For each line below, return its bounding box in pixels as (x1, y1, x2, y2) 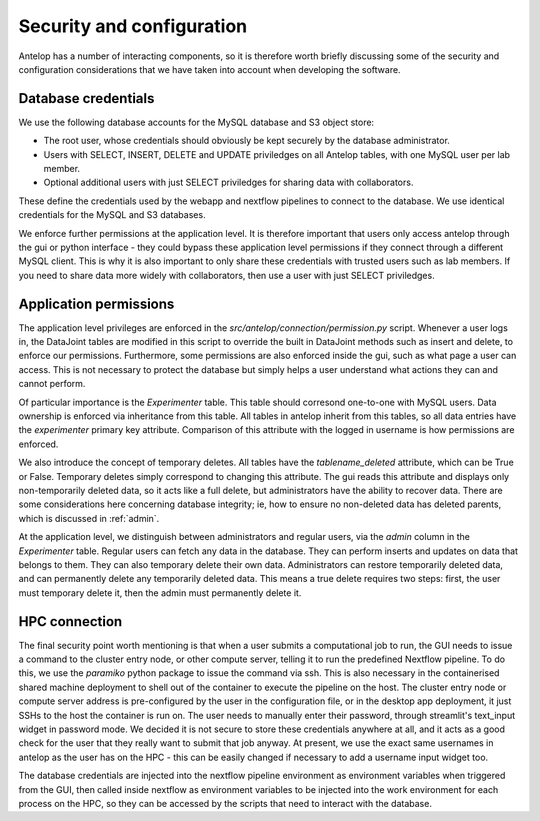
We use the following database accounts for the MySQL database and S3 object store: (18, 116, 375, 128)
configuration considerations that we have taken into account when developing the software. (18, 63, 401, 75)
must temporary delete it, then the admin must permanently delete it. (18, 586, 302, 599)
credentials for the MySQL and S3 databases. (18, 209, 206, 221)
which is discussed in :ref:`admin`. (18, 512, 160, 524)
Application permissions (18, 295, 175, 312)
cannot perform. (18, 378, 86, 390)
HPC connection (18, 613, 123, 630)
